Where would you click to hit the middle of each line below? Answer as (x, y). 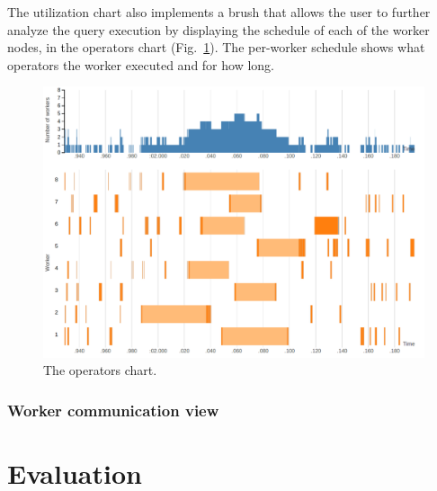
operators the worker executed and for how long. (141, 64)
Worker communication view (113, 410)
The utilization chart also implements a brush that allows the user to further (219, 12)
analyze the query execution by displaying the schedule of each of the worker (218, 29)
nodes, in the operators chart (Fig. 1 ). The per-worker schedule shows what (216, 47)
